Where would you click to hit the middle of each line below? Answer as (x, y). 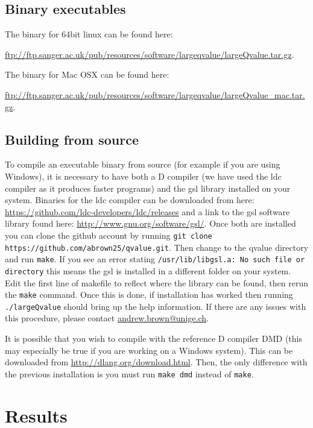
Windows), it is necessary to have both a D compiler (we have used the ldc (143, 176)
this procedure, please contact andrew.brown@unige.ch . (107, 318)
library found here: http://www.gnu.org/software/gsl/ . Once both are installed (150, 223)
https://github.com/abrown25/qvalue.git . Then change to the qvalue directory (157, 247)
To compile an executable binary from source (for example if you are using (143, 164)
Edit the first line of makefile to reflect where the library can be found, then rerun (157, 282)
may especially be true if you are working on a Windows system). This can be (149, 350)
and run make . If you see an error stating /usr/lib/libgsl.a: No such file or (155, 259)
